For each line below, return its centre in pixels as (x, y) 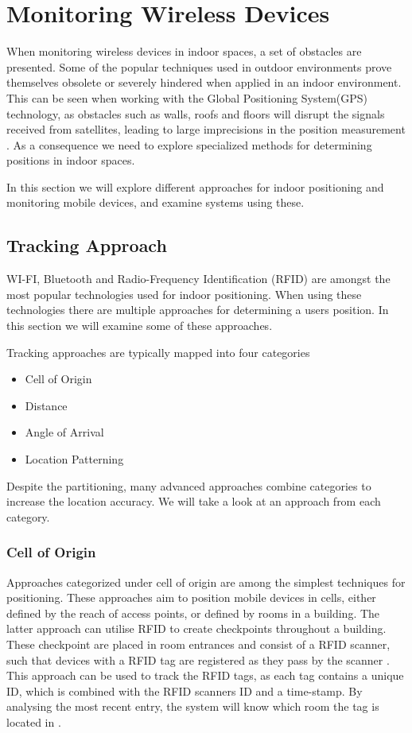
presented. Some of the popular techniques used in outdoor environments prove (199, 66)
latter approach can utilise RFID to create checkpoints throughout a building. (196, 628)
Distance (46, 405)
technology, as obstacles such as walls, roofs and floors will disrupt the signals (196, 113)
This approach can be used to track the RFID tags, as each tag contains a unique (205, 675)
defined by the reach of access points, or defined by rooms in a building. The (193, 613)
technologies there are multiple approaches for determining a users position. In (198, 310)
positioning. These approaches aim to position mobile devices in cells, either (191, 597)
